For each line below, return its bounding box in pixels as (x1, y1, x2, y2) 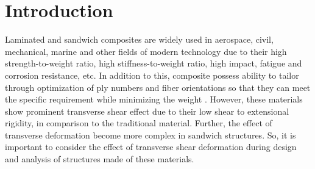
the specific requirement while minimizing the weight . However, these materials (5, 93, 303, 106)
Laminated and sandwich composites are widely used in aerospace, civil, (5, 33, 274, 46)
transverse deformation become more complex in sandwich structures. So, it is (5, 128, 296, 141)
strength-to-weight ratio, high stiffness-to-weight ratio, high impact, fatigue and (5, 57, 302, 70)
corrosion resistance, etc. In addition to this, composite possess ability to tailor (5, 68, 299, 81)
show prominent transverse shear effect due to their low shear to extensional (5, 104, 289, 117)
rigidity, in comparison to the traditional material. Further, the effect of (5, 117, 272, 129)
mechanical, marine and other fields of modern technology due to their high (5, 45, 287, 57)
